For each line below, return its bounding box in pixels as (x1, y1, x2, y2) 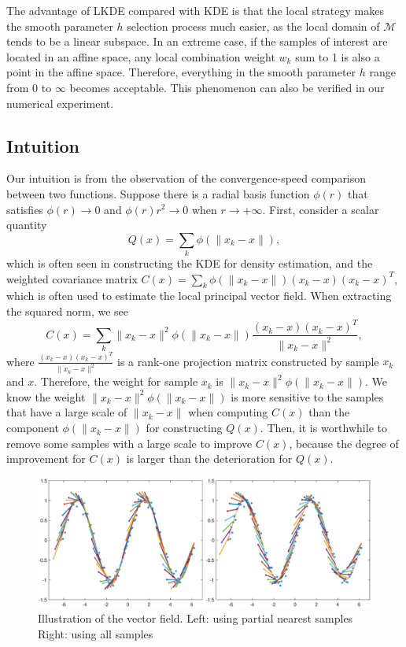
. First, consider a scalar (262, 201, 379, 217)
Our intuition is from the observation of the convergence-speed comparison (6, 170, 367, 187)
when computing (188, 404, 268, 420)
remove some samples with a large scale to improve (6, 434, 253, 451)
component (6, 420, 59, 436)
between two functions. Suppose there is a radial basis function (6, 185, 310, 201)
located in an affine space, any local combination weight (6, 48, 275, 65)
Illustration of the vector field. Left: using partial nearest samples (38, 610, 353, 627)
